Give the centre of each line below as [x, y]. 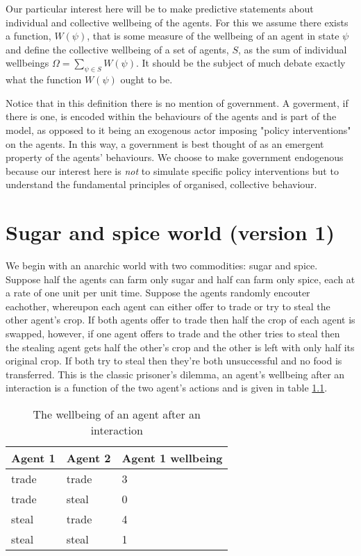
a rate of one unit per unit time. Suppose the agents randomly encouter [158, 293]
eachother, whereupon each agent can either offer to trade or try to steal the [168, 306]
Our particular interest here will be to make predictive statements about [160, 8]
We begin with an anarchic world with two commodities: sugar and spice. [162, 266]
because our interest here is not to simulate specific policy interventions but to [172, 170]
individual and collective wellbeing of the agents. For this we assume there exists [177, 22]
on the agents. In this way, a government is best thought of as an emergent [165, 143]
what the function [44, 79]
